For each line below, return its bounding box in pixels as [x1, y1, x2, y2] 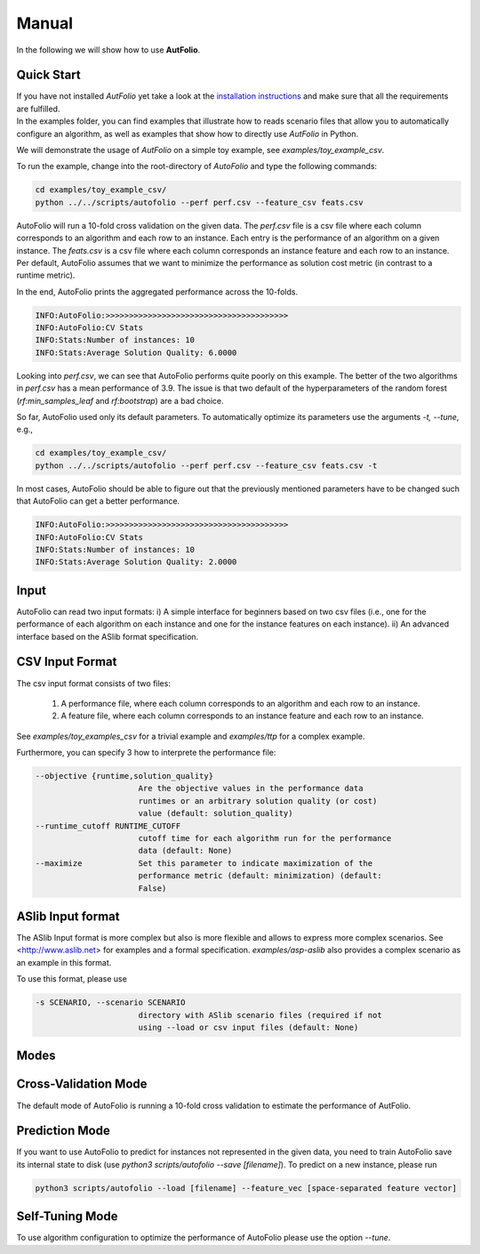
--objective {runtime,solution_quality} [35, 771, 213, 781]
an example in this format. [16, 957, 112, 967]
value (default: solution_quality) [138, 808, 293, 819]
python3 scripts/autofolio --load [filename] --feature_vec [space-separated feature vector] [35, 1183, 458, 1193]
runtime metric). [16, 270, 76, 280]
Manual [16, 13, 74, 33]
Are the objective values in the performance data [138, 783, 364, 794]
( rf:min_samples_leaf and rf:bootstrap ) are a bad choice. [16, 395, 224, 406]
